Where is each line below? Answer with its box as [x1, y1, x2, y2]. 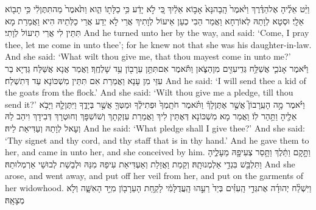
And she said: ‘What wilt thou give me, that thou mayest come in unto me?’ [5, 50, 291, 63]
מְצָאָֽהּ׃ [5, 193, 25, 206]
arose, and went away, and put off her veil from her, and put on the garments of [5, 169, 303, 182]
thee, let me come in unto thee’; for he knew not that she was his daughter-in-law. [5, 38, 312, 51]
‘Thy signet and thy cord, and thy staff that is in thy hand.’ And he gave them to [5, 133, 309, 146]
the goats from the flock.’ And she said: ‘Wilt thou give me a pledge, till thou [5, 86, 293, 99]
